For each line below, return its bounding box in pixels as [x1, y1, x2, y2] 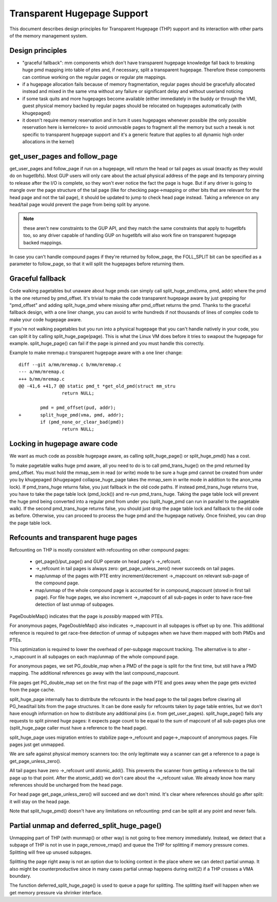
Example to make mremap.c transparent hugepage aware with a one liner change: [9, 349, 183, 356]
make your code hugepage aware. [9, 316, 82, 323]
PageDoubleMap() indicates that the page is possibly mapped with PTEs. [9, 613, 164, 619]
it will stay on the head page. [9, 798, 70, 805]
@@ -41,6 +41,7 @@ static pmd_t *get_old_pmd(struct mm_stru [18, 383, 175, 389]
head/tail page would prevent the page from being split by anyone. [9, 202, 151, 207]
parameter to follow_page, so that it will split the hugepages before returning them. [9, 261, 185, 267]
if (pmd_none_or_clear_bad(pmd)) [40, 419, 124, 425]
